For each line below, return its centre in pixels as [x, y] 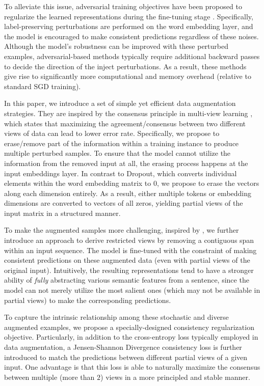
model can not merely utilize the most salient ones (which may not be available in [132, 290]
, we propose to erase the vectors [208, 183]
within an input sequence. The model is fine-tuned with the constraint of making [130, 250]
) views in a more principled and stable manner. [175, 377]
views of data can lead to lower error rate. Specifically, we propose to [112, 133]
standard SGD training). [43, 86]
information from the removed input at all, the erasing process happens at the [126, 163]
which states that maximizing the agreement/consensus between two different [125, 123]
